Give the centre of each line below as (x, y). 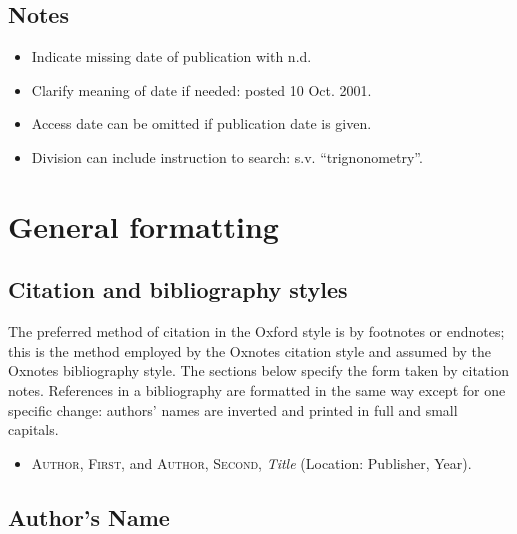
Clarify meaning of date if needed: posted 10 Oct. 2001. (201, 89)
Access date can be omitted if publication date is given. (201, 123)
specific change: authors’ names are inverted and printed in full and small (233, 409)
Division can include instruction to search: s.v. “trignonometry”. (227, 156)
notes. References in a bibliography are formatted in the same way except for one (257, 389)
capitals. (33, 429)
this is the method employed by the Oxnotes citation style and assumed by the (250, 350)
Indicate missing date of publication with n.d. (171, 56)
